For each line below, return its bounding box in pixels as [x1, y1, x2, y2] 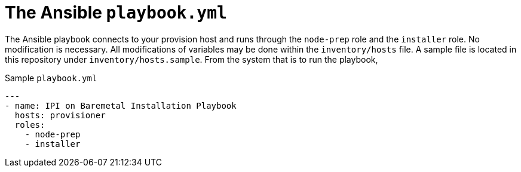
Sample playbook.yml [5, 72, 97, 83]
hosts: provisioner [14, 110, 106, 120]
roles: [14, 119, 45, 130]
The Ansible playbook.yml [5, 2, 227, 23]
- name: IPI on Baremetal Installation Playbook [5, 100, 237, 110]
